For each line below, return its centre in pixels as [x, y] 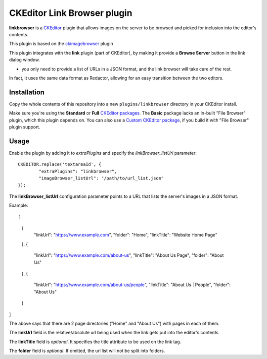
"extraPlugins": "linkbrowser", [78, 171]
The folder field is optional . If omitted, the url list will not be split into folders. [87, 351]
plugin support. [25, 127]
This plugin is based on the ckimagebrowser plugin [61, 44]
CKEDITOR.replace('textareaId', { [60, 164]
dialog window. [24, 60]
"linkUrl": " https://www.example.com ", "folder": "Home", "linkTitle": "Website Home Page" [126, 235]
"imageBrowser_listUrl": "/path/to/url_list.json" [101, 178]
